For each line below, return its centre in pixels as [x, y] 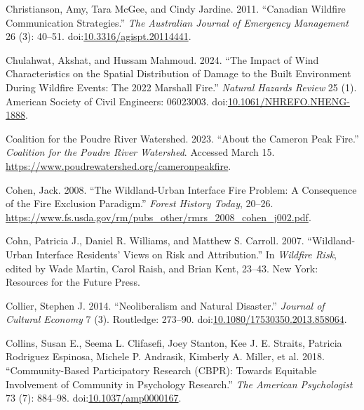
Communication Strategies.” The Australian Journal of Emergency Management [177, 22]
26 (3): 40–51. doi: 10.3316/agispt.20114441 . [99, 36]
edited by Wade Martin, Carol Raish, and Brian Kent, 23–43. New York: [162, 268]
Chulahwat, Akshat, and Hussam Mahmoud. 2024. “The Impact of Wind [162, 59]
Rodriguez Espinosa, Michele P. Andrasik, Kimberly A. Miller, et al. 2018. [165, 356]
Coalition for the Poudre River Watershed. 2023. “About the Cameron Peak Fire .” [182, 138]
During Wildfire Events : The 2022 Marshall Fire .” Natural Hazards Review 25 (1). [181, 87]
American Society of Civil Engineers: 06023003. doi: [117, 101]
